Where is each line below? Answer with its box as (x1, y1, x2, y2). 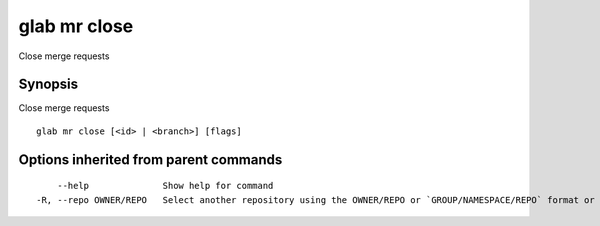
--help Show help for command (56, 180, 274, 192)
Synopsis (18, 76, 79, 93)
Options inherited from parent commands (18, 151, 283, 168)
